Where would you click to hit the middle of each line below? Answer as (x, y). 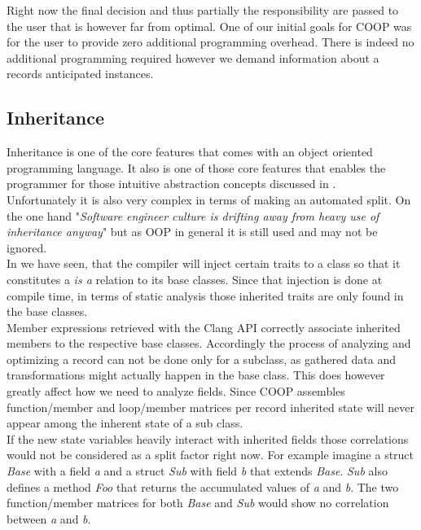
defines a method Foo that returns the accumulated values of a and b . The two (203, 486)
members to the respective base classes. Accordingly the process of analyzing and (209, 343)
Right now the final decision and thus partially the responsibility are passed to (203, 10)
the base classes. (47, 311)
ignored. (27, 247)
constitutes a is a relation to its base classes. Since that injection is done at (195, 279)
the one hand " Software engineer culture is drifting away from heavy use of (193, 215)
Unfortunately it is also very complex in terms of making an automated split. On (209, 199)
